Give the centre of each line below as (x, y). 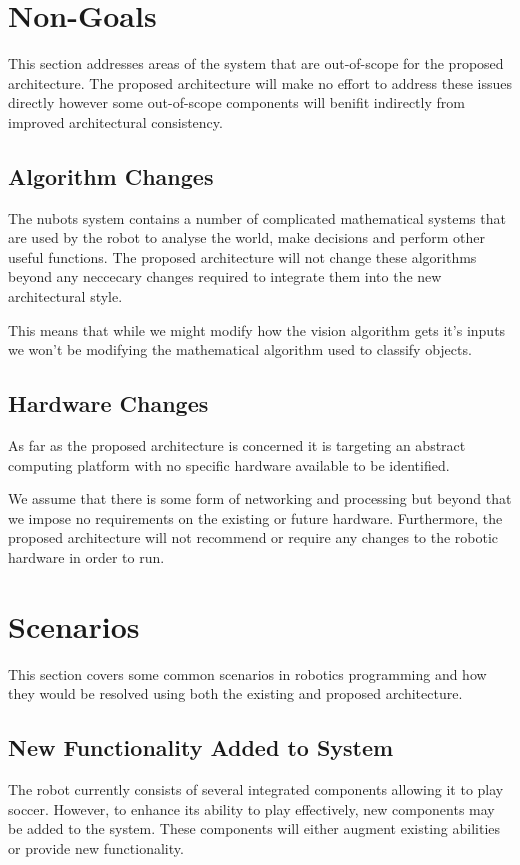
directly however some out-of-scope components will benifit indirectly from (236, 102)
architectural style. (65, 296)
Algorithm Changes (111, 175)
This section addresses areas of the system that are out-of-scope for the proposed (256, 63)
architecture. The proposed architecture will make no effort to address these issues (260, 82)
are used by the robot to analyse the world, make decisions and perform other (246, 237)
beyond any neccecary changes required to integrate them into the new (225, 276)
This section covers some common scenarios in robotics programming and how (247, 673)
